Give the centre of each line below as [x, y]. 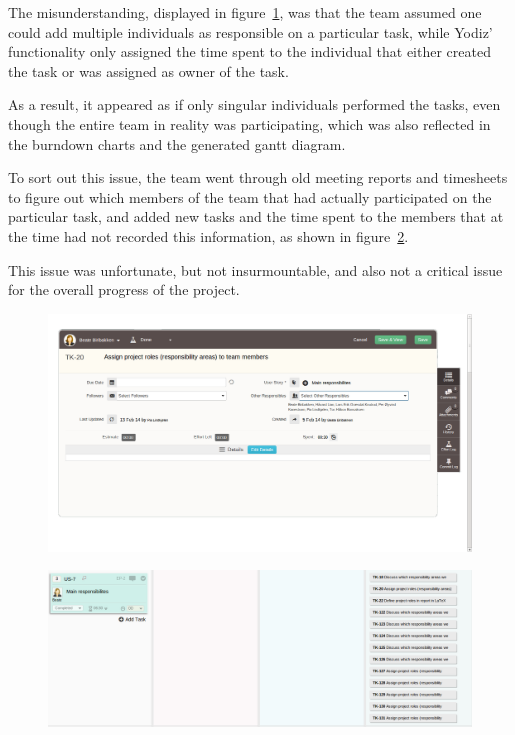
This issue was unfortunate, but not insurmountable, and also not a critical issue [255, 269]
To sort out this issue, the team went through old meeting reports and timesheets [258, 177]
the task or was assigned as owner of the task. [148, 70]
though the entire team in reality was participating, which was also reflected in [249, 123]
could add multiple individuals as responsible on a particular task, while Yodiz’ [250, 31]
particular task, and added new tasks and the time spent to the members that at [256, 216]
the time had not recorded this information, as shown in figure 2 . [208, 235]
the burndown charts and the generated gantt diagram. [177, 143]
